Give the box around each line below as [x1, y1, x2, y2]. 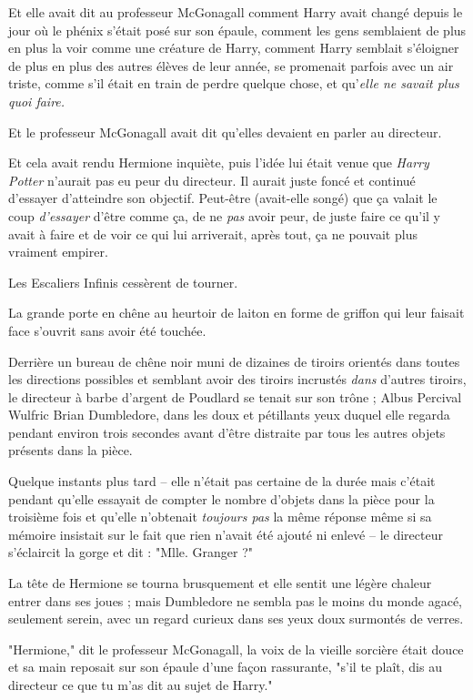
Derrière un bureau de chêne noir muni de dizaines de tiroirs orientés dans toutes [8, 351, 460, 370]
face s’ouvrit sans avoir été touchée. [8, 320, 206, 340]
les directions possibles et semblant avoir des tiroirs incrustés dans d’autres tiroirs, [8, 370, 467, 389]
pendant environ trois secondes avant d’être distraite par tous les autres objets [8, 422, 446, 441]
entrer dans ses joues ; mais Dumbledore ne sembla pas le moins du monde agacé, [8, 591, 463, 610]
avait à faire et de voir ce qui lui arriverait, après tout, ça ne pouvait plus [8, 224, 418, 243]
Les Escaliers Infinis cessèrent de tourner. [8, 272, 238, 291]
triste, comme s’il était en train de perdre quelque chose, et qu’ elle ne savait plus [8, 74, 459, 93]
